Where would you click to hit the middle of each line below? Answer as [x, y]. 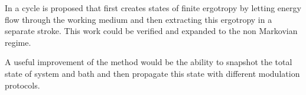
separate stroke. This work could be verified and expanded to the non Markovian [151, 31]
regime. [18, 42]
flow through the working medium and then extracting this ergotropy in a [139, 19]
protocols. [22, 85]
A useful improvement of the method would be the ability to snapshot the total [149, 62]
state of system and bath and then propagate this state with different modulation [152, 73]
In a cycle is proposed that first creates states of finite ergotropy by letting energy [153, 8]
